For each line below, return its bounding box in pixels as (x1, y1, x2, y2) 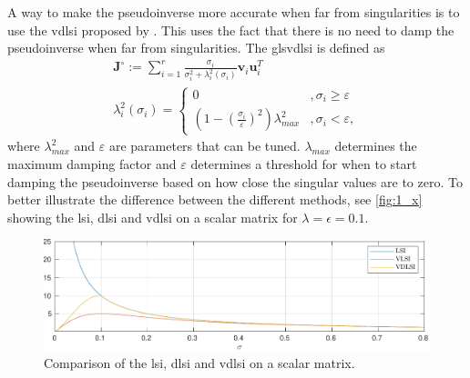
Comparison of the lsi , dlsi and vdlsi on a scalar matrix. (44, 353, 355, 373)
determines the (334, 136, 417, 155)
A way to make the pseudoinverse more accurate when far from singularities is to (7, 3, 460, 21)
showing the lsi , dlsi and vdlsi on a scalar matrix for (7, 207, 298, 226)
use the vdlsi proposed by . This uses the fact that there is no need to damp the (7, 20, 455, 39)
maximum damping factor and (7, 154, 177, 174)
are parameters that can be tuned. (108, 136, 301, 155)
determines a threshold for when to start (190, 154, 417, 174)
